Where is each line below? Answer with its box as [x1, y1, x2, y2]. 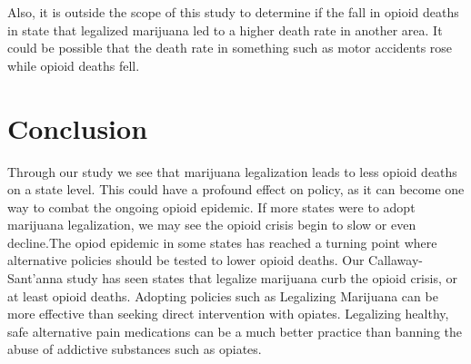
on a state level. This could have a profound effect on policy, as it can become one [7, 180, 465, 199]
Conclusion [7, 109, 148, 146]
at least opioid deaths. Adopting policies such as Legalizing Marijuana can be [7, 286, 438, 305]
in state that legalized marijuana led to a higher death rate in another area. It [7, 20, 443, 39]
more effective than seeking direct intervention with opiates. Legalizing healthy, [7, 304, 449, 323]
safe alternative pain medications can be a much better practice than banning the [7, 321, 462, 340]
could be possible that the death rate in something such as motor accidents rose [7, 38, 453, 57]
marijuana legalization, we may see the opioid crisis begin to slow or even [7, 215, 416, 234]
